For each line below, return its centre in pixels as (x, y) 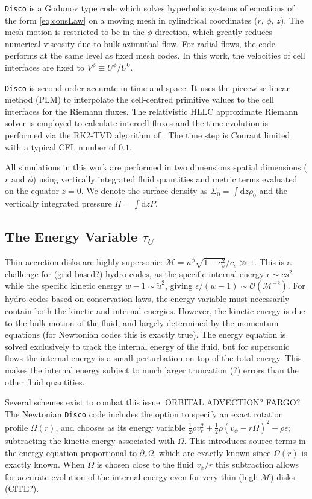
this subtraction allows (257, 464)
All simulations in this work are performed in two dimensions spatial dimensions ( (156, 167)
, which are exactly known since (212, 452)
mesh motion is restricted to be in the (75, 32)
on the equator (32, 191)
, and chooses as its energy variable (120, 427)
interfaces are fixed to (45, 67)
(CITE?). (22, 488)
